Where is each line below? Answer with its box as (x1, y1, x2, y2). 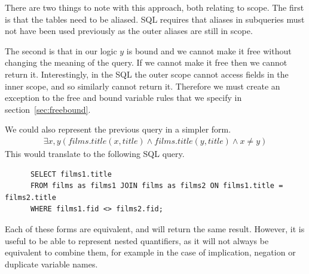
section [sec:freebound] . (5, 103, 91, 115)
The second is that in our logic (5, 44, 117, 57)
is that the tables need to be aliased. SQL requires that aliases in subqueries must (5, 13, 305, 25)
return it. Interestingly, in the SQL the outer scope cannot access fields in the (5, 67, 289, 80)
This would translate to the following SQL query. (5, 147, 185, 159)
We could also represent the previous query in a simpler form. (5, 123, 231, 136)
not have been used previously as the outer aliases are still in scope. (5, 24, 253, 37)
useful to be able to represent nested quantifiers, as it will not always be (5, 234, 269, 247)
